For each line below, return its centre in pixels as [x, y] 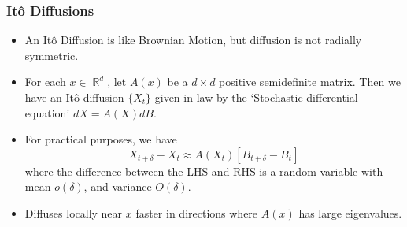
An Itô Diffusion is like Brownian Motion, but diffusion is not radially [193, 40]
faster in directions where [197, 212]
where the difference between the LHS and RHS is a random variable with [204, 171]
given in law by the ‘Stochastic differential [256, 97]
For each [45, 82]
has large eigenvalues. [350, 212]
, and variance [118, 186]
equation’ [47, 112]
